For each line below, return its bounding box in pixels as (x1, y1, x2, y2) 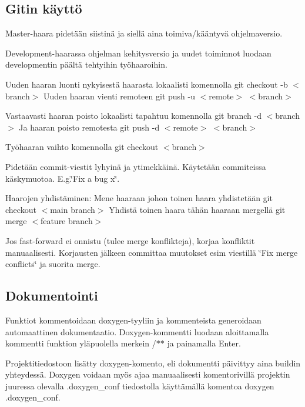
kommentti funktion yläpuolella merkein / (5, 337, 156, 349)
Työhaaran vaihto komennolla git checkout (5, 141, 159, 153)
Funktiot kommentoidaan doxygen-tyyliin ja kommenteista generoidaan (5, 313, 262, 326)
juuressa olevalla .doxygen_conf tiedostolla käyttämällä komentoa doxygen (5, 379, 274, 392)
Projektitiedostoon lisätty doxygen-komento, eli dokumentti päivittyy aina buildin (5, 356, 301, 369)
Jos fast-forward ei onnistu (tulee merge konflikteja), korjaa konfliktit (5, 234, 255, 246)
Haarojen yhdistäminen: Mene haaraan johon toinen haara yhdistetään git (5, 192, 273, 204)
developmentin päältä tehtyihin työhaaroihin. (5, 58, 167, 71)
